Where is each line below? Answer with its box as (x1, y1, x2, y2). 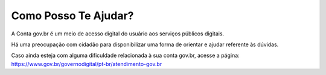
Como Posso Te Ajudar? (11, 9, 134, 22)
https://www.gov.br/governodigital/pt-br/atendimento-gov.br (11, 60, 162, 67)
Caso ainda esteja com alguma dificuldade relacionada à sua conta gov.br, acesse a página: (11, 52, 240, 59)
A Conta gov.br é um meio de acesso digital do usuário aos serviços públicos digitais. (11, 30, 225, 37)
